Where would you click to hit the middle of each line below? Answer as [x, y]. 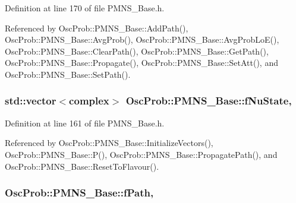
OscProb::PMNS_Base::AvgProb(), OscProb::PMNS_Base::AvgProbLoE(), [142, 39]
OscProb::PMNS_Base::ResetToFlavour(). [82, 166]
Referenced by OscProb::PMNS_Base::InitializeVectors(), [109, 143]
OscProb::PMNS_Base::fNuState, [209, 101]
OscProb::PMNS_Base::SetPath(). [68, 74]
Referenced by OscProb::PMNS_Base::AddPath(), [97, 28]
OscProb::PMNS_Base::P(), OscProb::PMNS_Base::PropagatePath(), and [141, 154]
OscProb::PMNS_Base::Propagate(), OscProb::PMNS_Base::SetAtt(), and [141, 63]
